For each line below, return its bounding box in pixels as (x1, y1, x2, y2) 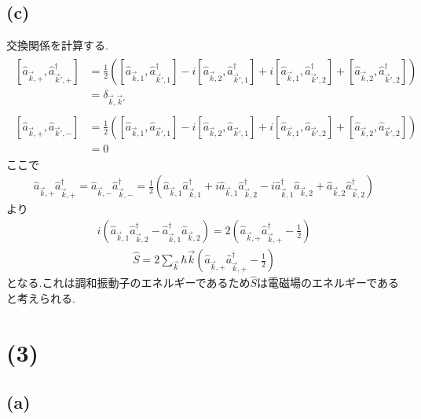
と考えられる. (6, 289, 75, 306)
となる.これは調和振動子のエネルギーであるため (6, 274, 251, 291)
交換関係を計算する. (6, 37, 108, 53)
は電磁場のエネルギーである (257, 274, 400, 291)
